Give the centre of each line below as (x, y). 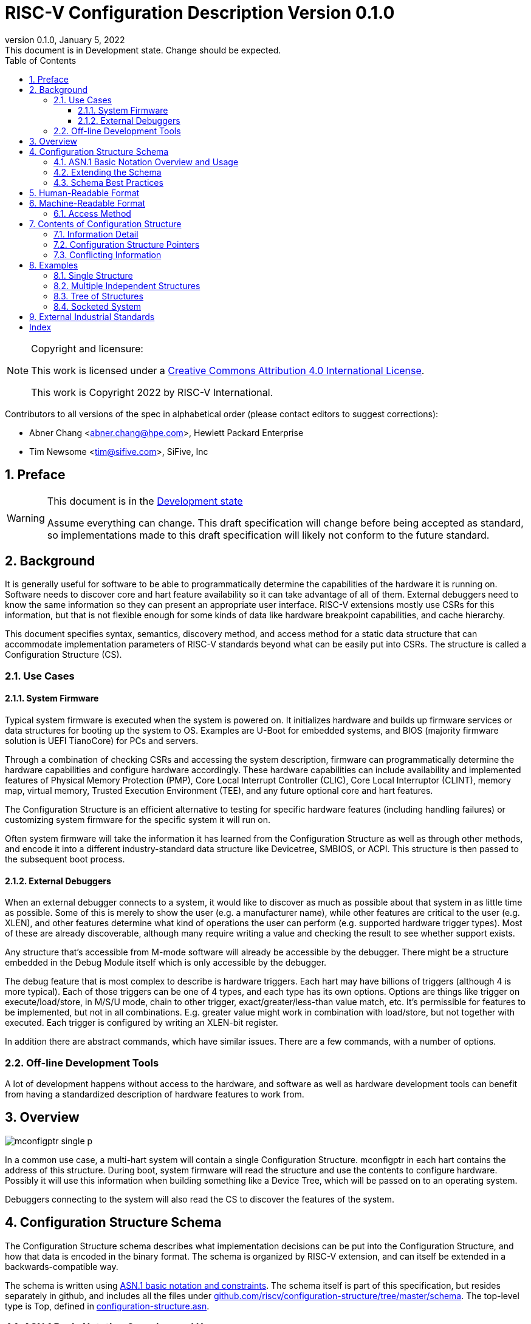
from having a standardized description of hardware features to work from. (155, 1094)
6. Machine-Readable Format (87, 203)
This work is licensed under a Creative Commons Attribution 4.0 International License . (228, 370)
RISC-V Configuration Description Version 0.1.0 (200, 13)
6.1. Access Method (92, 213)
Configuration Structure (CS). (63, 655)
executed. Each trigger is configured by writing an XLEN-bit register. (142, 1023)
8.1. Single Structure (93, 275)
